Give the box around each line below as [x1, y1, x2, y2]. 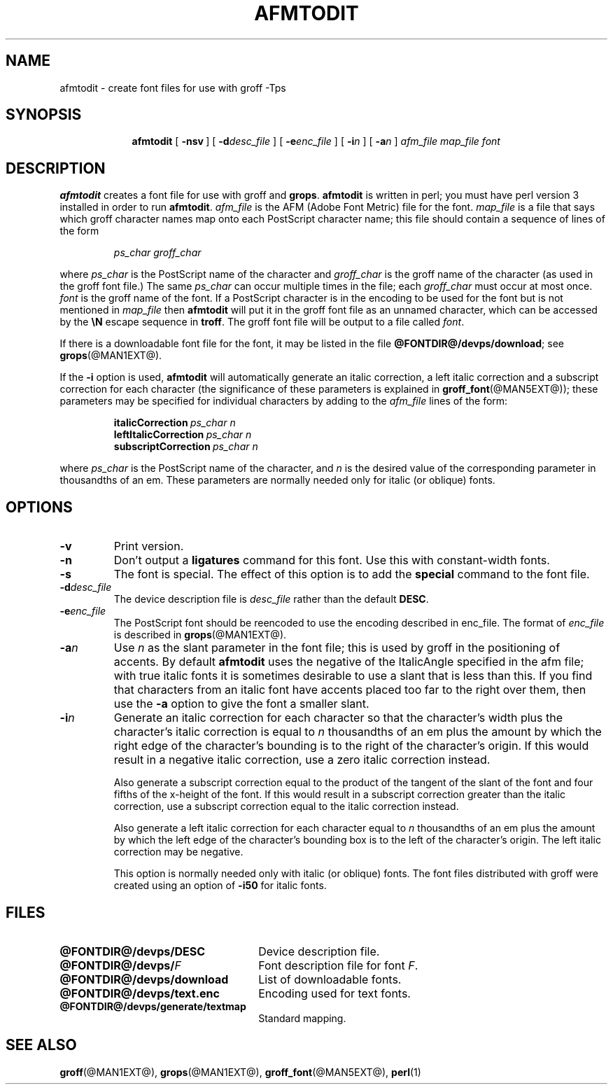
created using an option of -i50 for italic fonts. [113, 879, 327, 892]
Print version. [113, 539, 184, 554]
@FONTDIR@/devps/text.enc [59, 986, 220, 1000]
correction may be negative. [113, 846, 244, 858]
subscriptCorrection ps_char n [113, 440, 258, 453]
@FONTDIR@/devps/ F [59, 958, 181, 972]
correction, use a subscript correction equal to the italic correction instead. [113, 800, 459, 813]
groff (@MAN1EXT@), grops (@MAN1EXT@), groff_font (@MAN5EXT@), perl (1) [59, 1065, 421, 1078]
